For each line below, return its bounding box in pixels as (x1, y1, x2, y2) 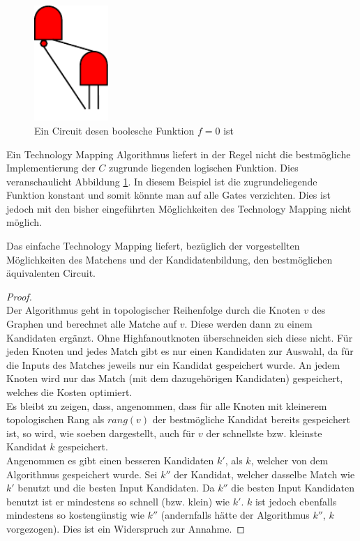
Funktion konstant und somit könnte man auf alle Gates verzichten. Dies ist (6, 188, 331, 202)
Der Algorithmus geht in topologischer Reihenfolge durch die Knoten (6, 303, 301, 317)
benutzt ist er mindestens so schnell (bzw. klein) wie (6, 494, 230, 508)
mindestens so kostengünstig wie (6, 508, 144, 522)
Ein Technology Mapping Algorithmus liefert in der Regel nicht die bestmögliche (6, 146, 351, 161)
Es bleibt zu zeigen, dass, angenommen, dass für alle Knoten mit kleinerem (6, 398, 327, 413)
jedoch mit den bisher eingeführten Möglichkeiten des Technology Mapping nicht (6, 201, 352, 215)
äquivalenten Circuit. (6, 266, 96, 280)
